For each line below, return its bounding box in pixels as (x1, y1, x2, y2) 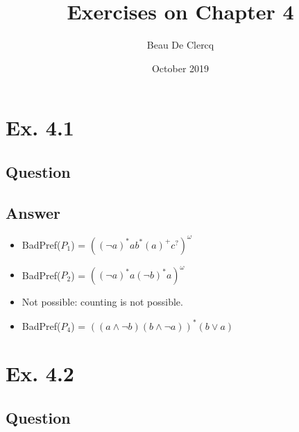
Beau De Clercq (146, 38, 214, 52)
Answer (6, 201, 61, 223)
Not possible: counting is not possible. (22, 294, 183, 309)
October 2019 (151, 60, 210, 75)
